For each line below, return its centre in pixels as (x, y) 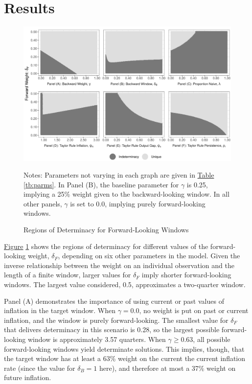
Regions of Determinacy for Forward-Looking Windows (106, 230)
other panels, (43, 203)
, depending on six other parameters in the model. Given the (149, 256)
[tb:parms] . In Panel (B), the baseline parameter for (101, 184)
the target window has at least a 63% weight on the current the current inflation (125, 358)
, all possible (212, 339)
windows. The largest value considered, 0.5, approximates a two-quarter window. (125, 284)
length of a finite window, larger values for (68, 275)
